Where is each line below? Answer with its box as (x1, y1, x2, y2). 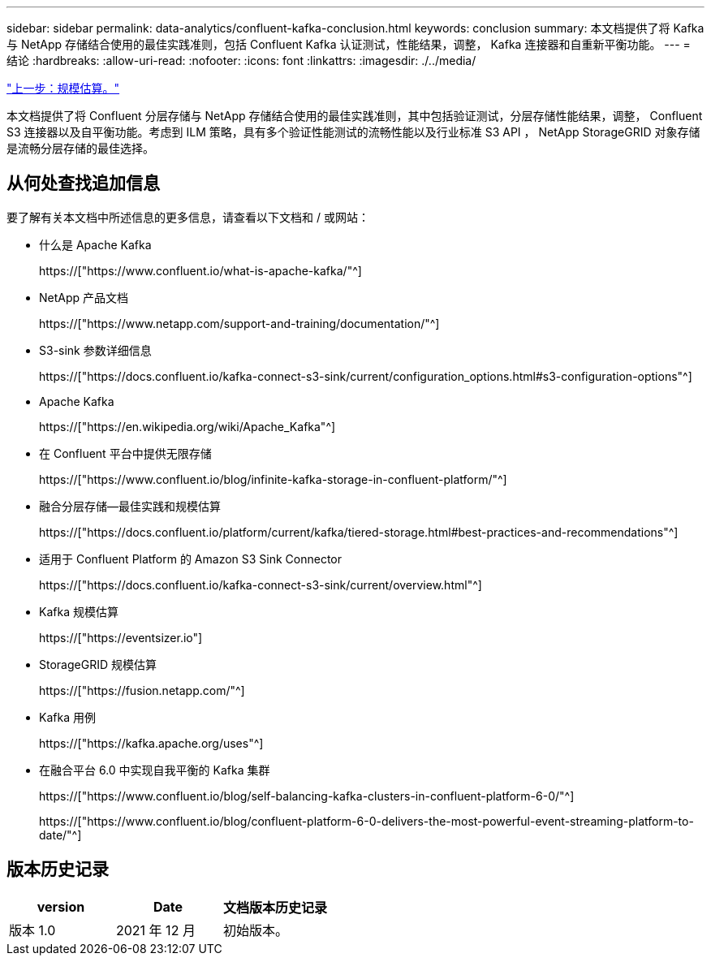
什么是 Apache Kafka (39, 237, 152, 252)
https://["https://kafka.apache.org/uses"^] (39, 736, 264, 750)
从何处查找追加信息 (6, 173, 160, 194)
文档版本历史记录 (223, 899, 328, 916)
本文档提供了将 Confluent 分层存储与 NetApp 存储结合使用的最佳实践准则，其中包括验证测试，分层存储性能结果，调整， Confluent (6, 109, 703, 123)
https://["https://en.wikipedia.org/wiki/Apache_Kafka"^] (39, 419, 336, 434)
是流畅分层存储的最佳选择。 (6, 141, 154, 155)
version (37, 898, 85, 915)
